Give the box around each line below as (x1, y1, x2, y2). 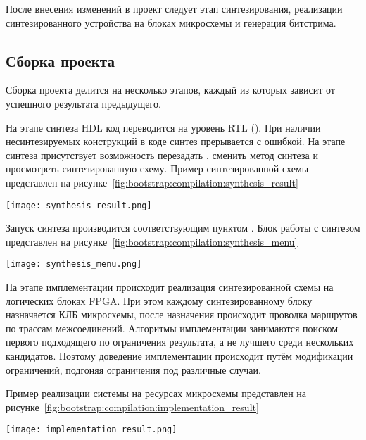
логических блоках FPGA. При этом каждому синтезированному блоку (6, 293, 313, 308)
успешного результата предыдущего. (6, 96, 161, 111)
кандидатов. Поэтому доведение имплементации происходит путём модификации (6, 348, 353, 363)
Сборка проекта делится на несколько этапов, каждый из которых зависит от (6, 82, 335, 97)
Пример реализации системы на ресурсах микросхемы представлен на (6, 386, 306, 401)
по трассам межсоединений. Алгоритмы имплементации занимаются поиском (6, 320, 338, 335)
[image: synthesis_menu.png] (6, 259, 142, 270)
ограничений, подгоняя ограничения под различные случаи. (6, 362, 261, 377)
